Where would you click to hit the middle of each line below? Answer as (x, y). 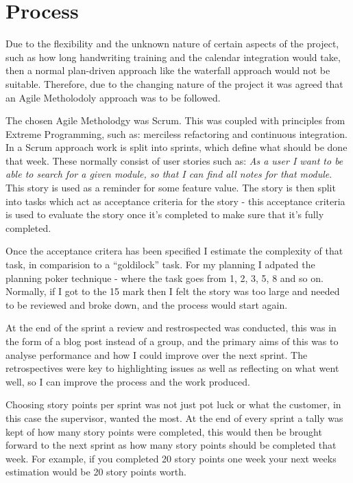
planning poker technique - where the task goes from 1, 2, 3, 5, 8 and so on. (165, 278)
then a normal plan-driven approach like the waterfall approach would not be (168, 70)
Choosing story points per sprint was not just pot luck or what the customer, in (173, 404)
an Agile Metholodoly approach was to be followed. (113, 97)
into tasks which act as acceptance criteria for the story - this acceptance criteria (175, 201)
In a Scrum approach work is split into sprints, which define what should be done (176, 147)
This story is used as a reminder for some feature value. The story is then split (171, 188)
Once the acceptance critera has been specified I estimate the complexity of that (174, 251)
